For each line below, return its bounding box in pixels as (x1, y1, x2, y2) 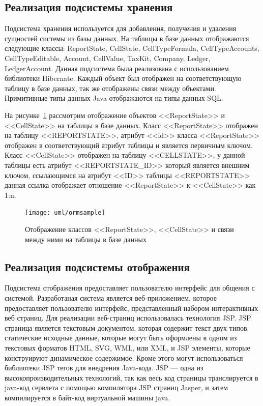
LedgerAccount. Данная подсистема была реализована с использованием (5, 63, 229, 73)
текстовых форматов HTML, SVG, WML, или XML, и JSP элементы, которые (5, 342, 250, 353)
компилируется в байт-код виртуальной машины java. (5, 392, 170, 402)
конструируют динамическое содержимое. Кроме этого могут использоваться (5, 352, 243, 363)
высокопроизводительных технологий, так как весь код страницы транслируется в (5, 372, 258, 383)
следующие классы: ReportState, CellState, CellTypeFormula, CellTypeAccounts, (5, 43, 259, 53)
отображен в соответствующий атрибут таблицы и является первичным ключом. (5, 139, 253, 150)
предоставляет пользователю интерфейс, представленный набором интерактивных (5, 302, 258, 313)
